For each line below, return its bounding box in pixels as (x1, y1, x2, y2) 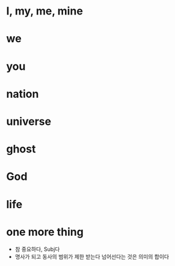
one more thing (6, 225, 84, 239)
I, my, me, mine (6, 4, 83, 18)
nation (6, 87, 39, 101)
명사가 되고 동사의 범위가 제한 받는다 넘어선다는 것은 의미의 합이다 (14, 253, 170, 261)
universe (6, 115, 52, 128)
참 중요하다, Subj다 (14, 245, 60, 253)
